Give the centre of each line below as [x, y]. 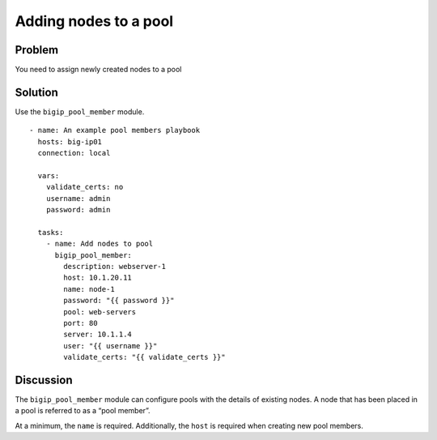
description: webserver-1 [115, 267]
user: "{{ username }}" [110, 346]
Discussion [44, 380]
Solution [36, 92]
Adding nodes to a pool [94, 21]
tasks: [51, 232]
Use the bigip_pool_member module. [80, 111]
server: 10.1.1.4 [98, 335]
